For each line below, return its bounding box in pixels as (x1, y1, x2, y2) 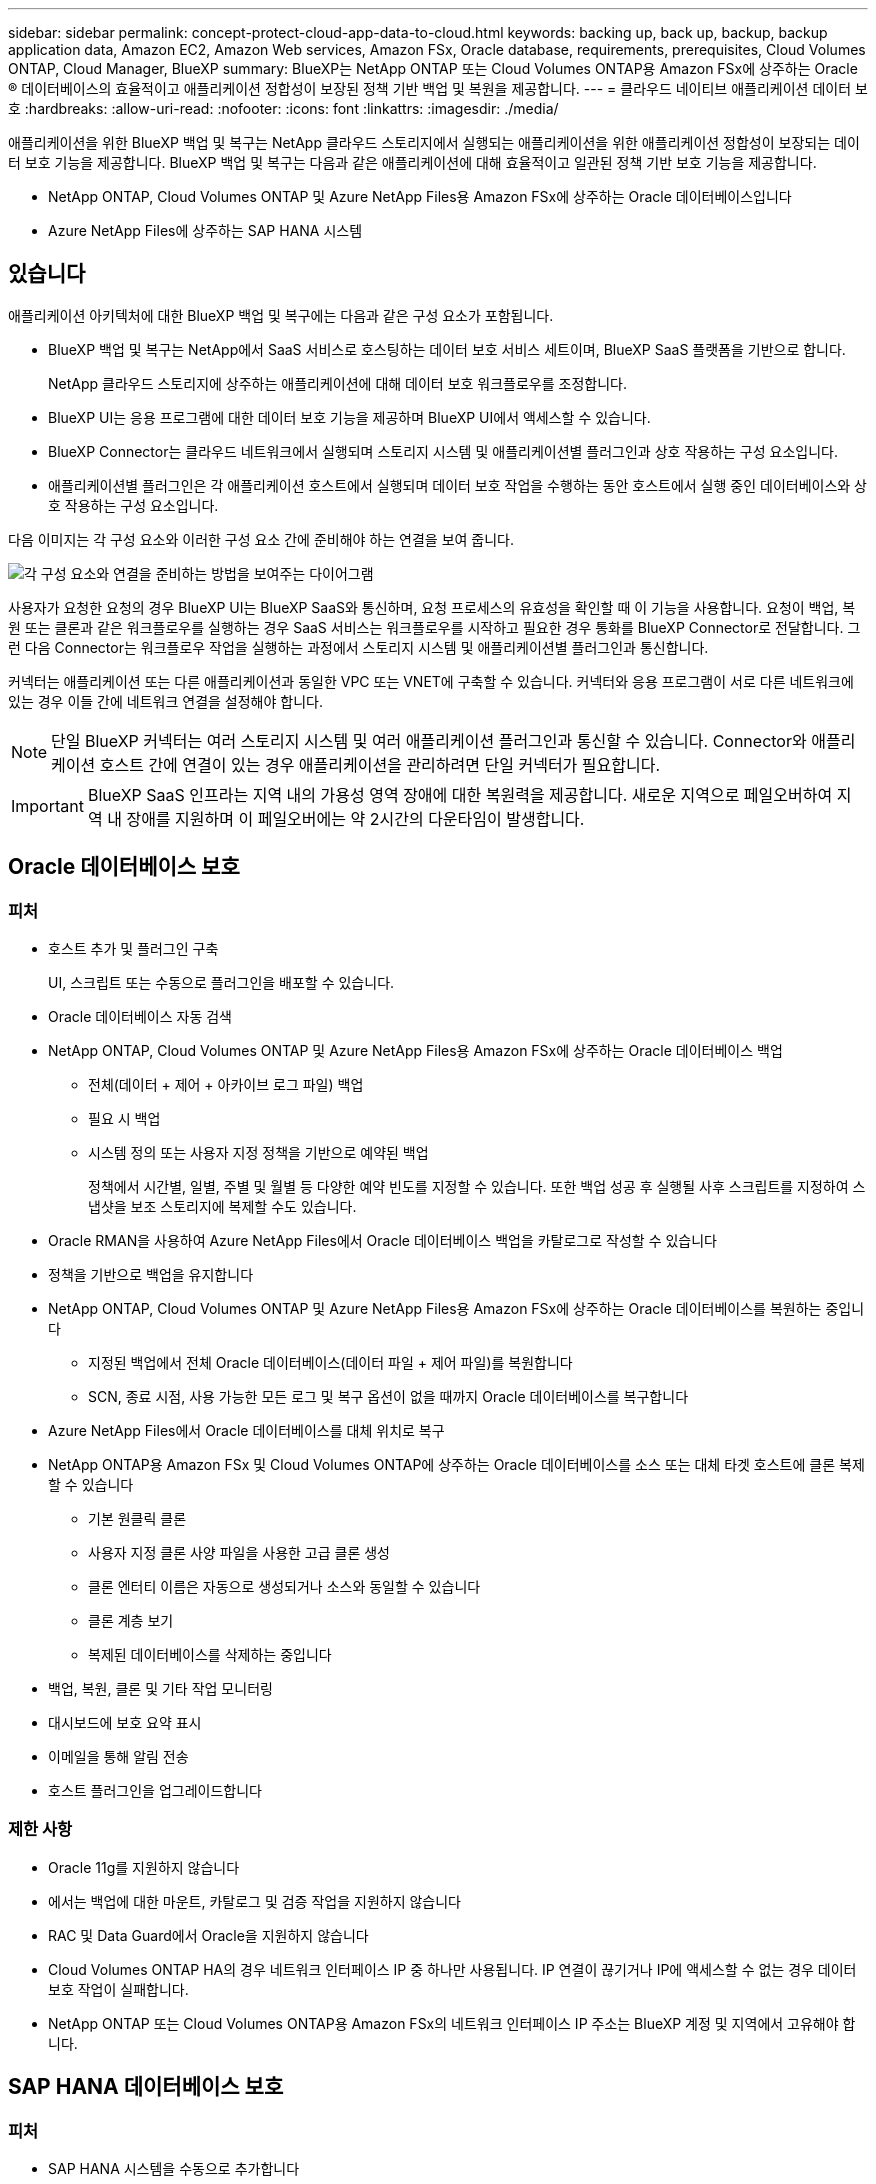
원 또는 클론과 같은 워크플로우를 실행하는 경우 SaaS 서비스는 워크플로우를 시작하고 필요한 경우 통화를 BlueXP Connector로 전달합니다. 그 (8, 618, 861, 636)
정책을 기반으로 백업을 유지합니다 (48, 1266, 254, 1284)
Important (11, 795, 84, 816)
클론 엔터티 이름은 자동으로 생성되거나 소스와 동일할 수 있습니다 (88, 1578, 481, 1596)
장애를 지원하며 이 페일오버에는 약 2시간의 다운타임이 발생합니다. (126, 808, 585, 829)
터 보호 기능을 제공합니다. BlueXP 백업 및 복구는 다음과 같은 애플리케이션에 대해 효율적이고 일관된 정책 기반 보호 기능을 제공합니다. (8, 154, 817, 171)
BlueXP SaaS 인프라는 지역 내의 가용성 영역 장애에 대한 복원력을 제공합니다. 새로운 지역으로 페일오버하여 (87, 784, 833, 805)
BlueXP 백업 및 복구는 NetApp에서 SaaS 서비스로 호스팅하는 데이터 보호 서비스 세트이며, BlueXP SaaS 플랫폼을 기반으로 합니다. (48, 340, 846, 358)
